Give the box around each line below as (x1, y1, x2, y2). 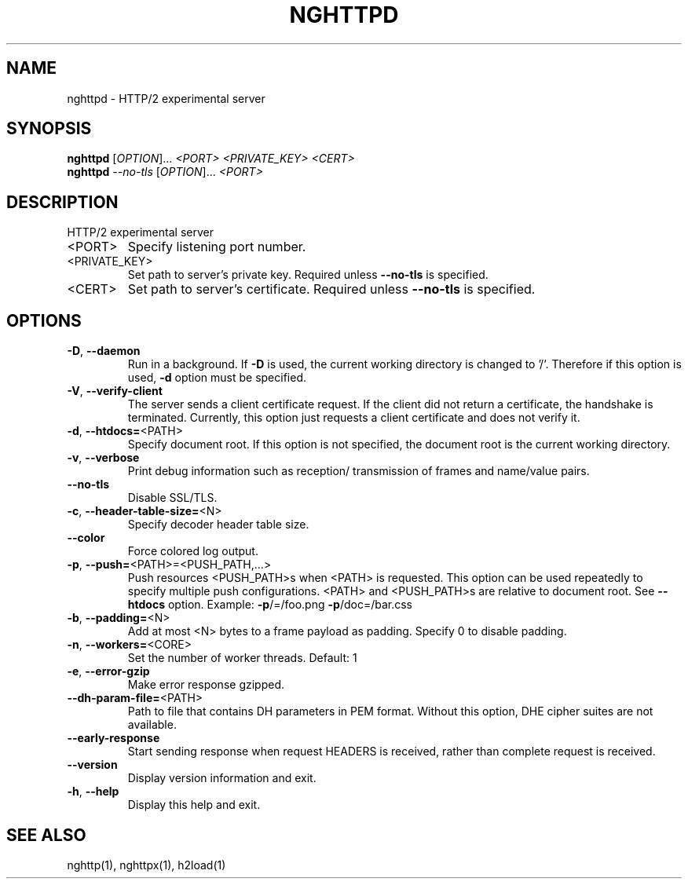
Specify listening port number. (127, 239, 306, 255)
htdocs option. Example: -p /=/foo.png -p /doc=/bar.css (127, 598, 412, 612)
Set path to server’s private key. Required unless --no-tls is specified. (127, 268, 489, 282)
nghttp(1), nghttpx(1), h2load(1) (67, 858, 226, 872)
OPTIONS (6, 310, 82, 331)
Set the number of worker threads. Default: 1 (127, 651, 357, 665)
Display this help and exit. (127, 798, 261, 812)
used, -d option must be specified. (127, 371, 306, 385)
